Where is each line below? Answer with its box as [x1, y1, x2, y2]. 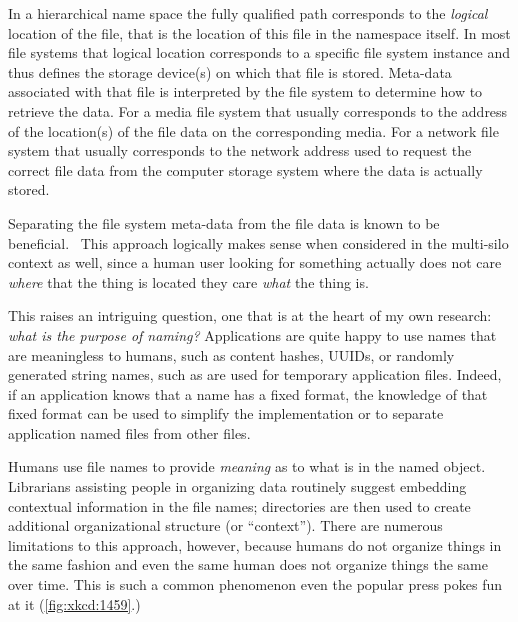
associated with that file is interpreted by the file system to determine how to [8, 81, 483, 102]
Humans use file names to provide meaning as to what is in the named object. [8, 456, 486, 477]
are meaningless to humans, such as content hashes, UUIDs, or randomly [8, 344, 455, 365]
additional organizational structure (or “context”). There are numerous [8, 515, 443, 536]
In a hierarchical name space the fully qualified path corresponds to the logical [8, 3, 488, 23]
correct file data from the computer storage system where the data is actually [8, 159, 483, 180]
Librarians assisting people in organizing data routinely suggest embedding [8, 476, 467, 497]
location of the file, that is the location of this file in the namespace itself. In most [8, 22, 511, 43]
